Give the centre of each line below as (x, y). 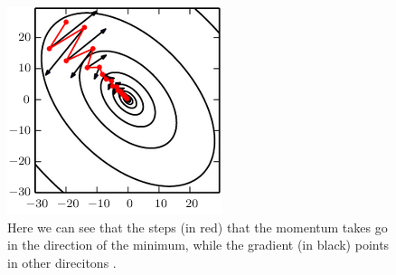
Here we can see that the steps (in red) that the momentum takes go (198, 227)
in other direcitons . (62, 262)
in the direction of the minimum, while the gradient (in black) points (198, 245)
